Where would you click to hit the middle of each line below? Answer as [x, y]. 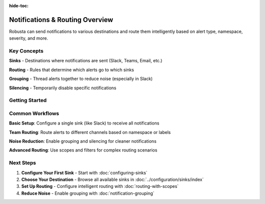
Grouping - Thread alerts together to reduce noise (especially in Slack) [81, 79]
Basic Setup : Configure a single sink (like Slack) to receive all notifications [84, 123]
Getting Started [28, 101]
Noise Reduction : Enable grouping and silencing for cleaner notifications [83, 141]
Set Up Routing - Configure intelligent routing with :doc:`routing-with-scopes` [100, 186]
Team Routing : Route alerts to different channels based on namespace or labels [90, 132]
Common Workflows [34, 113]
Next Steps [23, 163]
